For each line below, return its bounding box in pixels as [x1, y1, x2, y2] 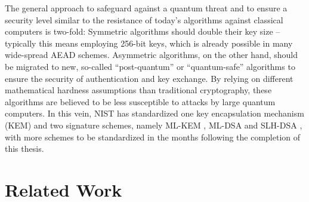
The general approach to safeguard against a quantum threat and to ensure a [5, 2, 288, 14]
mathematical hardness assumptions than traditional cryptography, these [5, 84, 272, 96]
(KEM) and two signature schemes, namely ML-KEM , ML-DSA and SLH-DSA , [5, 118, 302, 131]
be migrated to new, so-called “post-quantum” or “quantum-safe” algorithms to [5, 60, 295, 72]
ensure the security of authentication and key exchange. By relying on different [5, 72, 293, 84]
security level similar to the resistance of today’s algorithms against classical [5, 13, 283, 26]
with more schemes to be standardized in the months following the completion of [5, 130, 301, 143]
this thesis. [5, 142, 44, 155]
